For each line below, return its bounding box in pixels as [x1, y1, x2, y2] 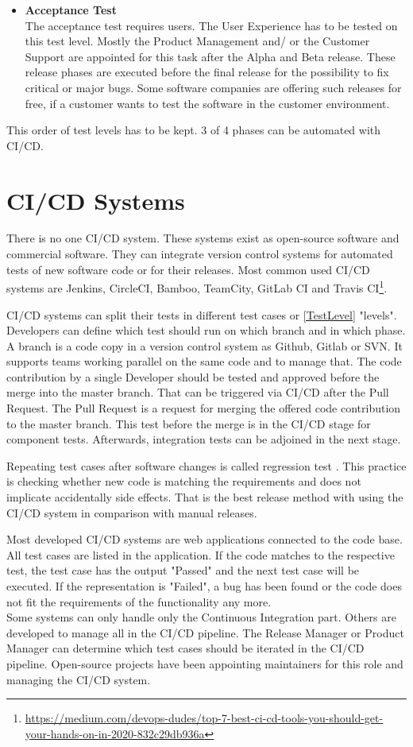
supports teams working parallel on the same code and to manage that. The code [6, 353, 402, 370]
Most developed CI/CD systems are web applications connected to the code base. [6, 531, 403, 548]
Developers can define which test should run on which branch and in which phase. [6, 322, 406, 339]
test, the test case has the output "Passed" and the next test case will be [6, 562, 360, 579]
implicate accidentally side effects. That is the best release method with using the [6, 489, 403, 505]
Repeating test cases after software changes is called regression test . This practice [6, 457, 407, 474]
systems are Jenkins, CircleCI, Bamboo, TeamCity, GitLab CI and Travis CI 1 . [6, 277, 388, 296]
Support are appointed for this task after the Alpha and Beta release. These [25, 48, 396, 64]
